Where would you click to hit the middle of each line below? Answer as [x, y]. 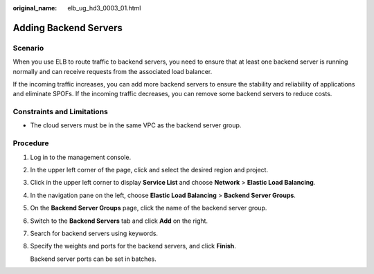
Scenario [28, 48]
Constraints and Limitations [61, 112]
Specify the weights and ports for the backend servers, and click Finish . [133, 246]
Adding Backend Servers [68, 28]
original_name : [35, 8]
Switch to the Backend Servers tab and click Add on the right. [119, 221]
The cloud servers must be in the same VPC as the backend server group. [136, 125]
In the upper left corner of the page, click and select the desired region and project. [149, 170]
